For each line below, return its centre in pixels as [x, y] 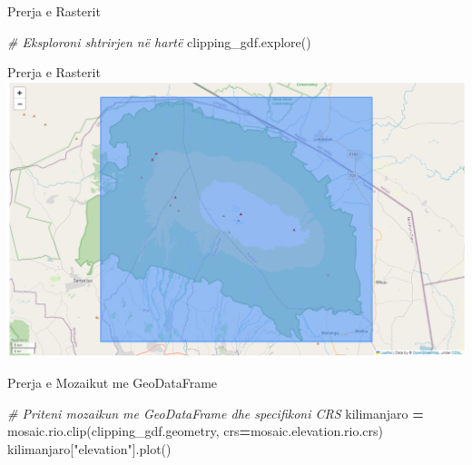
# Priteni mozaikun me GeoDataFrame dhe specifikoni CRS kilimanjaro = [216, 413]
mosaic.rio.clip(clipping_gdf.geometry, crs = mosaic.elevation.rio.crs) [196, 431]
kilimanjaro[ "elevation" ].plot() [89, 448]
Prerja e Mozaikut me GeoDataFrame [113, 383]
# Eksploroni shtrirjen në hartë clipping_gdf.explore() [159, 41]
